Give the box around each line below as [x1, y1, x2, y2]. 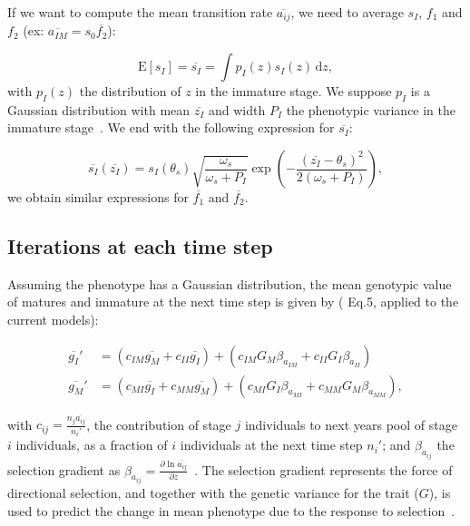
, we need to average [290, 3, 404, 21]
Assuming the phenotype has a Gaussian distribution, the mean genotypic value [7, 274, 452, 293]
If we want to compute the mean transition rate [7, 3, 273, 21]
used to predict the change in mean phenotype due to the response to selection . [7, 501, 455, 520]
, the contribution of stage [86, 414, 231, 433]
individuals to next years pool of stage [244, 414, 457, 433]
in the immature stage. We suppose [195, 82, 392, 101]
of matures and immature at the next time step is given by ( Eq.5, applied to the [7, 292, 459, 311]
